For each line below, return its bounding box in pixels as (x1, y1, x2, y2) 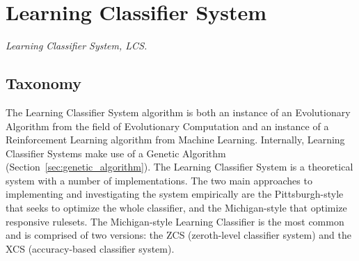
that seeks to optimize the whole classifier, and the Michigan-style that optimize (6, 200, 347, 215)
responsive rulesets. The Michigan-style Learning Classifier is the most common (6, 214, 344, 228)
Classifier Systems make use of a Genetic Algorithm (6, 145, 226, 160)
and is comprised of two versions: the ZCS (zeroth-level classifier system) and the (6, 228, 351, 242)
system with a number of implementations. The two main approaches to (6, 173, 312, 187)
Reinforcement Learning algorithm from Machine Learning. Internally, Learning (6, 132, 345, 147)
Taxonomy (6, 72, 82, 94)
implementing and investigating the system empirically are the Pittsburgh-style (6, 187, 344, 201)
